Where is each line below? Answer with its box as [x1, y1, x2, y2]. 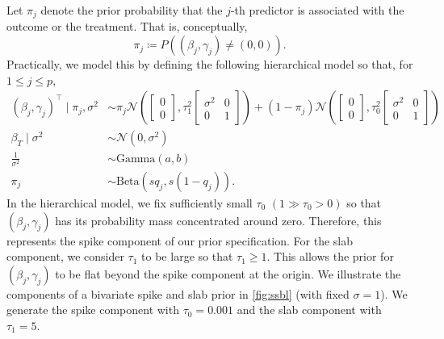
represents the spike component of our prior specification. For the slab [6, 232, 353, 249]
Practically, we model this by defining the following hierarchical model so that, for [6, 56, 413, 73]
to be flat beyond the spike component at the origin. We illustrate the [55, 265, 401, 282]
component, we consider [6, 248, 124, 265]
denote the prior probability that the [40, 2, 223, 18]
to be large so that [141, 248, 233, 265]
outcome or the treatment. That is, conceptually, [6, 18, 248, 35]
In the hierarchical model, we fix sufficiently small [6, 195, 253, 211]
